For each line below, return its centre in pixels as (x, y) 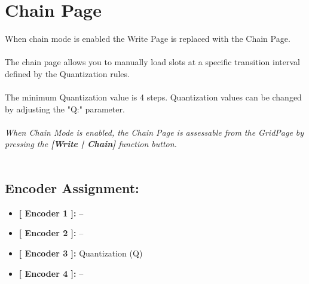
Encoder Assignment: (72, 188)
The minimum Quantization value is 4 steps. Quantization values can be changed (153, 97)
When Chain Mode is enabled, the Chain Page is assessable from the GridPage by (154, 132)
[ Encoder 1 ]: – (51, 213)
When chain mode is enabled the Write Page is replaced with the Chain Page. (148, 39)
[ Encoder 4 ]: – (51, 273)
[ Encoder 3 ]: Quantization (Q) (81, 253)
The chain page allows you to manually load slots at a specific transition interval (152, 62)
